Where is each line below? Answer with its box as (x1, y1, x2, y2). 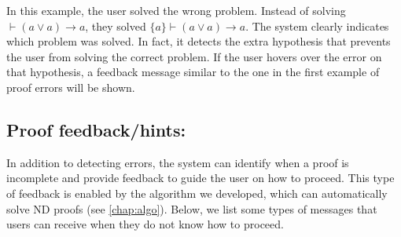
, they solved (85, 17, 146, 34)
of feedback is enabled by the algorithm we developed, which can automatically (6, 184, 388, 201)
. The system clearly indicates (245, 17, 389, 34)
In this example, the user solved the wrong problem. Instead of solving (6, 2, 346, 18)
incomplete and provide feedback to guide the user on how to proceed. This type (6, 170, 395, 186)
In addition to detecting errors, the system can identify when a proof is (6, 154, 349, 170)
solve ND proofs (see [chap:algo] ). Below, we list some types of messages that (6, 200, 377, 217)
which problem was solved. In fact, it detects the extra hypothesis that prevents (6, 33, 391, 49)
